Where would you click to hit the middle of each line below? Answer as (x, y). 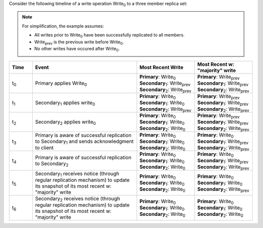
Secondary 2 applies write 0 (65, 122)
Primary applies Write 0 (61, 84)
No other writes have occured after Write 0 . (77, 49)
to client (44, 148)
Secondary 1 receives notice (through (77, 174)
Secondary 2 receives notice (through (77, 199)
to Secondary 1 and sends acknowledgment (84, 142)
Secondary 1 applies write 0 (65, 103)
